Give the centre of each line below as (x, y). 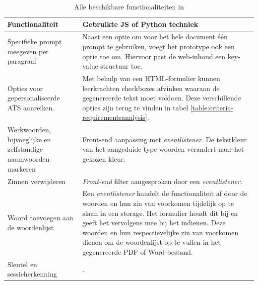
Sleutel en (22, 264)
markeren (22, 168)
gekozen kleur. (104, 159)
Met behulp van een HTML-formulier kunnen (151, 78)
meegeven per (28, 51)
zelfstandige (25, 149)
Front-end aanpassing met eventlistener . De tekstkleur (165, 139)
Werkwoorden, (29, 130)
